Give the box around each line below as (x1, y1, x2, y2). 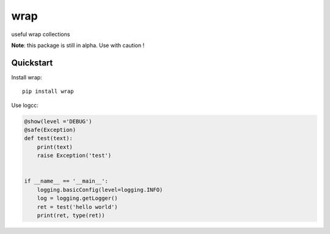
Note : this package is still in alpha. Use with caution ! (11, 42, 145, 49)
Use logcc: (11, 101, 39, 109)
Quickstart (11, 57, 53, 68)
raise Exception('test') (37, 152, 112, 159)
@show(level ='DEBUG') (24, 118, 92, 125)
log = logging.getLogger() (37, 195, 119, 202)
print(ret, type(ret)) (37, 211, 105, 219)
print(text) (37, 144, 73, 150)
